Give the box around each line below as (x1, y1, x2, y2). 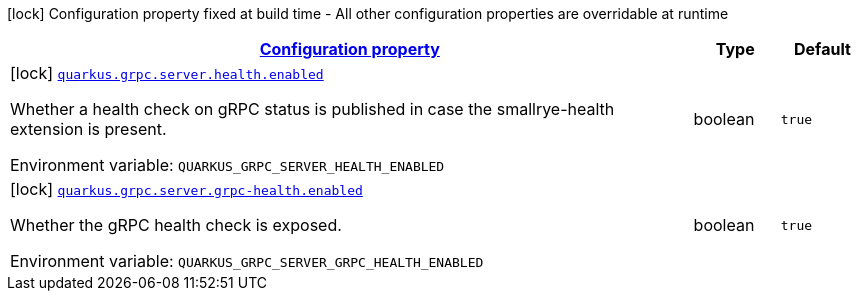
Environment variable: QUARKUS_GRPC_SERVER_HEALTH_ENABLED (10, 155, 445, 175)
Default (793, 39, 851, 59)
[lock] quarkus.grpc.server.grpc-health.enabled (10, 179, 363, 199)
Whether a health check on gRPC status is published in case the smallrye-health (10, 99, 615, 119)
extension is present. (10, 119, 167, 139)
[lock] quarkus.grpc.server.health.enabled (10, 63, 324, 83)
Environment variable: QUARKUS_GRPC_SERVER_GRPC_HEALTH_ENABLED (10, 251, 484, 271)
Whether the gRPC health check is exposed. (10, 215, 342, 235)
